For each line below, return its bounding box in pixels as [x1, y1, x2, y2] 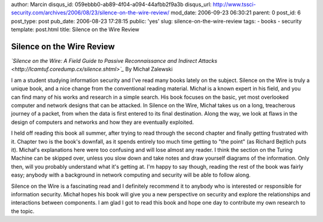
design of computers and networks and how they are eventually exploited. [11, 118, 194, 126]
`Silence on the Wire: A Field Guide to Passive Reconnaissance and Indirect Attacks [11, 57, 218, 65]
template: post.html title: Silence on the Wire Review [11, 26, 140, 33]
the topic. [11, 207, 35, 215]
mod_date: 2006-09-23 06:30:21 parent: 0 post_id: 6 [170, 9, 301, 16]
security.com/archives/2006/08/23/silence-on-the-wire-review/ [11, 9, 170, 16]
